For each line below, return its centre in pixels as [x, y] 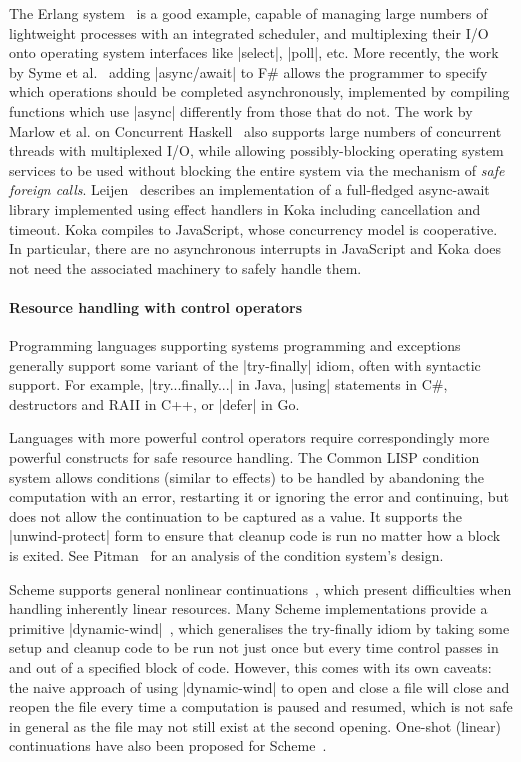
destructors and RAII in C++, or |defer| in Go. [154, 403]
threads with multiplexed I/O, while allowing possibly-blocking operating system [256, 150]
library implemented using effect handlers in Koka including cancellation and [245, 208]
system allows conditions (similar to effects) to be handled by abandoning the [246, 476]
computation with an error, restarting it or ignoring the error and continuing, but [259, 496]
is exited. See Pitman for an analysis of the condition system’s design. [226, 555]
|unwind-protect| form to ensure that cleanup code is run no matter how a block [255, 535]
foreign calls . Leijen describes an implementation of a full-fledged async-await [249, 189]
